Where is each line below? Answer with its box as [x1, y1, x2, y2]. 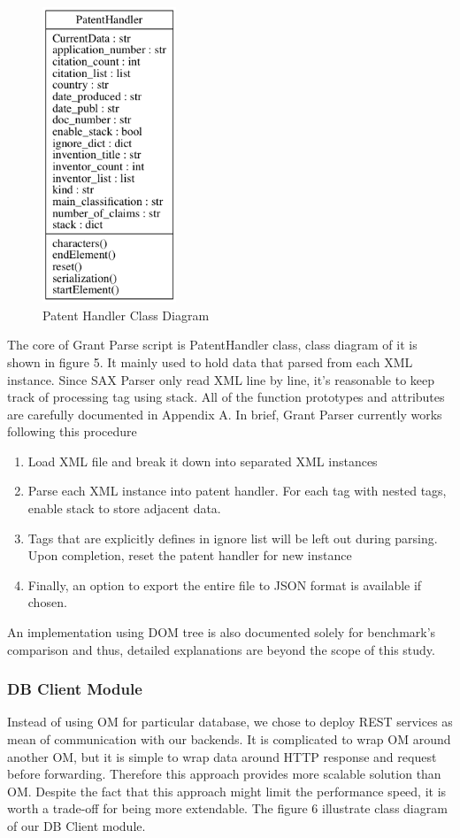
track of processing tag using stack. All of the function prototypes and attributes [7, 388, 445, 406]
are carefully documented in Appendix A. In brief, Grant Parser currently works [7, 404, 442, 423]
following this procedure [7, 422, 137, 441]
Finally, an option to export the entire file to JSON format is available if [27, 575, 422, 594]
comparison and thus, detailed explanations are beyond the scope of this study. [7, 640, 435, 658]
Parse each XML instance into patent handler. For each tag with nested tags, [27, 481, 447, 500]
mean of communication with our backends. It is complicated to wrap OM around [7, 730, 451, 749]
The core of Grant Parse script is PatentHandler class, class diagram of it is [7, 335, 418, 354]
